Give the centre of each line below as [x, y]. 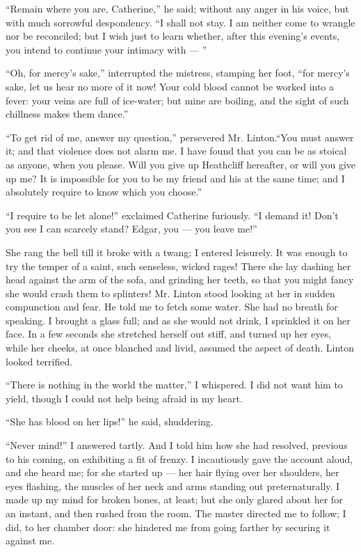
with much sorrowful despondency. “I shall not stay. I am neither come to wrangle [180, 22]
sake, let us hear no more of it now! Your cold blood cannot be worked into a [170, 86]
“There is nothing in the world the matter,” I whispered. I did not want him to [174, 385]
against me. [30, 541]
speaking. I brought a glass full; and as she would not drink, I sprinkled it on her [178, 320]
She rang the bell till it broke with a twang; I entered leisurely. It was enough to [177, 252]
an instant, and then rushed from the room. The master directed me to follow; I [176, 513]
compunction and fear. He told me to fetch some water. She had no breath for [172, 307]
